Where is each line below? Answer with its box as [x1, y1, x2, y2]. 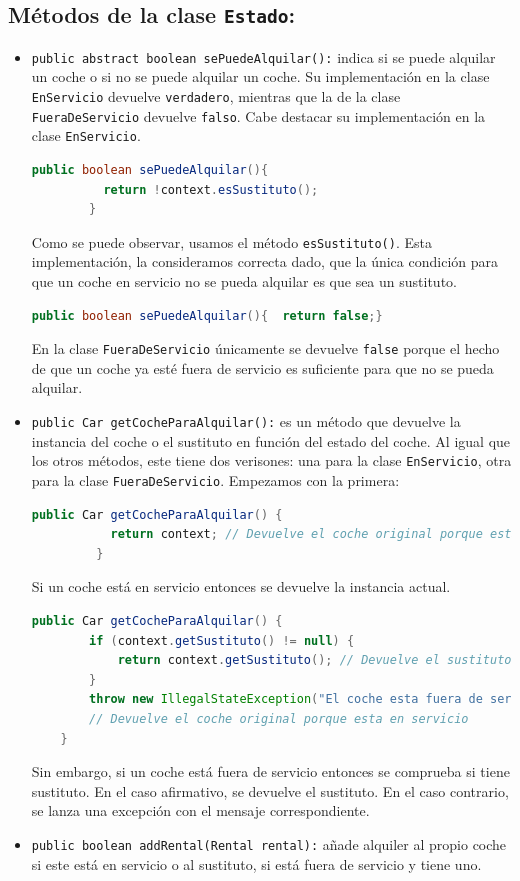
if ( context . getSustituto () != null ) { [89, 633, 355, 648]
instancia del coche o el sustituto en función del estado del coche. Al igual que [31, 430, 511, 451]
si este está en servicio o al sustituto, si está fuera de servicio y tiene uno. [31, 853, 482, 874]
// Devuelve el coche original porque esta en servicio [89, 711, 469, 726]
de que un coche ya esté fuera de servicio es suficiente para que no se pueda [31, 357, 494, 378]
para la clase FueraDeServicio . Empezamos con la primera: [31, 469, 400, 490]
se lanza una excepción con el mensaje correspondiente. [31, 800, 370, 821]
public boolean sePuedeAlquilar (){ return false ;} [31, 308, 383, 323]
